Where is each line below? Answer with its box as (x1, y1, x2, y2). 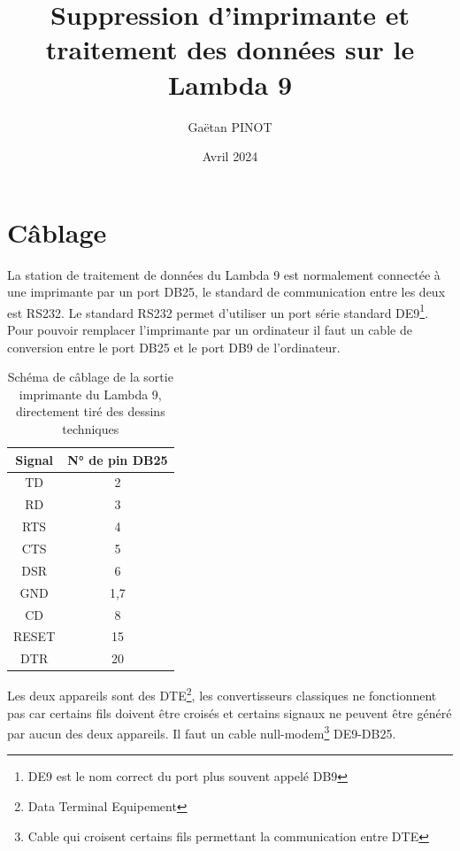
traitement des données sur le (45, 31, 415, 67)
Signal (15, 450, 53, 468)
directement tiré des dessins (15, 402, 165, 421)
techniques (62, 420, 119, 438)
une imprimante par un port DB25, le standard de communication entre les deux (7, 282, 446, 301)
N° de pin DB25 (67, 450, 168, 468)
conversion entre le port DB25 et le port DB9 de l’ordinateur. (7, 337, 341, 356)
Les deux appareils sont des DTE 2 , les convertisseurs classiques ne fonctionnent (7, 684, 437, 704)
